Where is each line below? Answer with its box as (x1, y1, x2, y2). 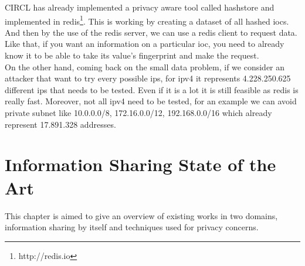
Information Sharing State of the (5, 152, 276, 176)
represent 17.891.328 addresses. (5, 118, 116, 130)
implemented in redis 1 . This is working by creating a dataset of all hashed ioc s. (5, 13, 289, 27)
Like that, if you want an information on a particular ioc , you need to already (5, 37, 284, 50)
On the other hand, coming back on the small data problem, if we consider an (5, 60, 285, 73)
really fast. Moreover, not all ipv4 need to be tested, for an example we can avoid (5, 95, 297, 107)
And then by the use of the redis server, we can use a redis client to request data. (5, 26, 297, 38)
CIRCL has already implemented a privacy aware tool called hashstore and (5, 1, 274, 13)
